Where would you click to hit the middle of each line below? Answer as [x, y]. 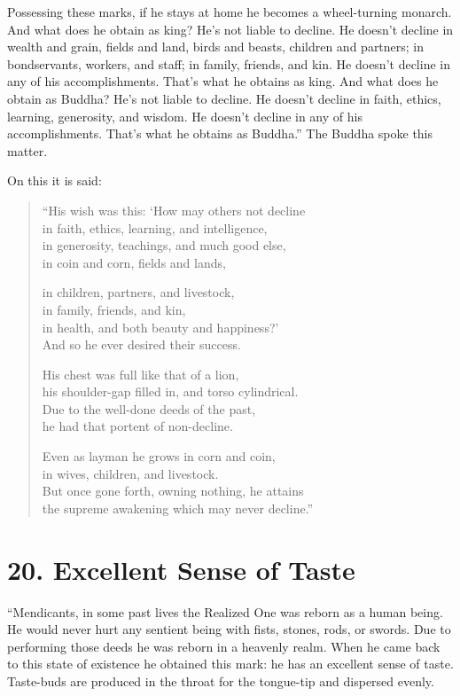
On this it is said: [55, 180]
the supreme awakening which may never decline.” [178, 508]
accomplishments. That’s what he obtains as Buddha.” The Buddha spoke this [220, 133]
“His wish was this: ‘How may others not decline [174, 210]
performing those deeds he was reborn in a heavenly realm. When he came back [224, 646]
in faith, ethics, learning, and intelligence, [155, 227]
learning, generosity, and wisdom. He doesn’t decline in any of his [185, 116]
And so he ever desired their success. [141, 344]
